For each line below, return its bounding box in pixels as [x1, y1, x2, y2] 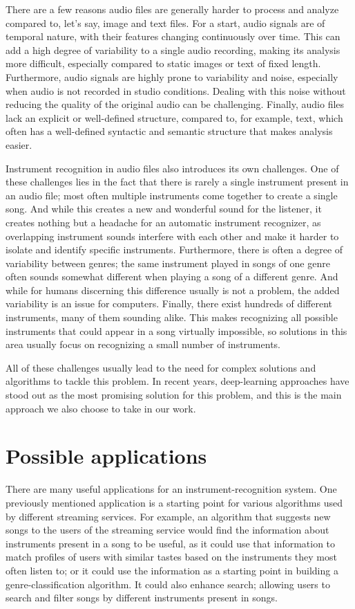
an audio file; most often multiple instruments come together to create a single [6, 188, 338, 202]
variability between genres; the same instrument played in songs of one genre [6, 255, 330, 270]
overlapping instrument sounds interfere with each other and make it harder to [6, 228, 339, 243]
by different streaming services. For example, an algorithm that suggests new [6, 509, 331, 523]
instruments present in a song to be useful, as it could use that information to [6, 536, 336, 550]
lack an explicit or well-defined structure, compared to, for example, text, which [6, 110, 343, 125]
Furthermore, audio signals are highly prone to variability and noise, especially [6, 69, 338, 84]
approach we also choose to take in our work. [6, 401, 196, 415]
